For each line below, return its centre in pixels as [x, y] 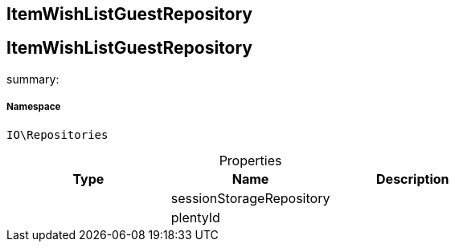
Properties [250, 160]
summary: [33, 79]
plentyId [195, 217]
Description [413, 179]
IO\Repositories [57, 134]
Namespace [34, 107]
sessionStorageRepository [250, 198]
